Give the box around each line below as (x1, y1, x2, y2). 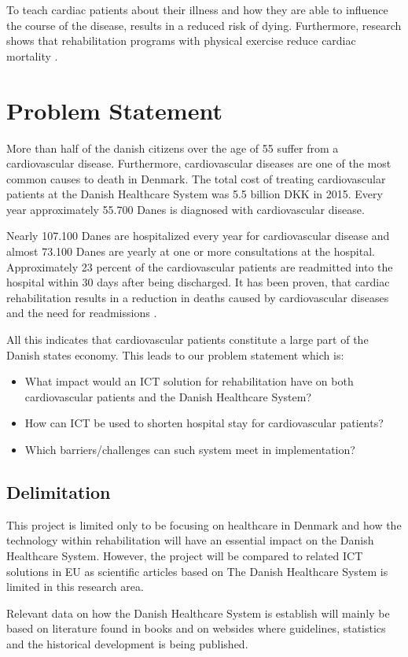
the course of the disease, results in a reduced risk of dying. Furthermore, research (6, 17, 402, 33)
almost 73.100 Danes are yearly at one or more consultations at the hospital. (6, 243, 375, 260)
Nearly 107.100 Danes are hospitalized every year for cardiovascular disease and (6, 227, 390, 244)
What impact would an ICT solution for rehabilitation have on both (24, 373, 354, 389)
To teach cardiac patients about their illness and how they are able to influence (6, 2, 388, 17)
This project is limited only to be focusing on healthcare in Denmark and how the (6, 516, 402, 533)
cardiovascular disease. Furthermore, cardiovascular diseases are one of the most (6, 155, 391, 172)
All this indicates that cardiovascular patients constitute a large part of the (6, 331, 369, 348)
